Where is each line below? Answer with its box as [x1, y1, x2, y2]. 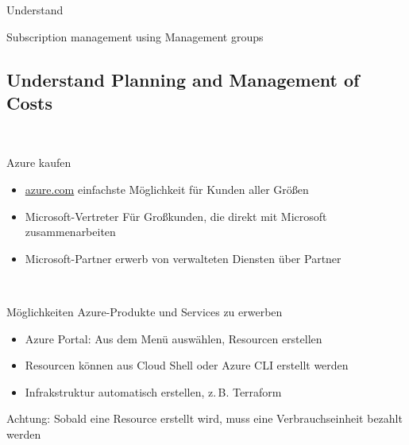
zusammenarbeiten [25, 223, 116, 240]
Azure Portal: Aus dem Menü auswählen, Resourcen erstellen [25, 330, 322, 346]
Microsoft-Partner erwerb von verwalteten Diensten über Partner [25, 250, 341, 266]
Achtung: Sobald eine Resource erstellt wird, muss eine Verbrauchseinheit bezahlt [6, 410, 403, 427]
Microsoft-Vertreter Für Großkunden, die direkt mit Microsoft [25, 207, 327, 224]
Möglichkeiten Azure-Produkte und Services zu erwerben [6, 303, 283, 319]
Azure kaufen [6, 154, 71, 171]
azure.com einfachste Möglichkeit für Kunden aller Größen [25, 180, 309, 197]
